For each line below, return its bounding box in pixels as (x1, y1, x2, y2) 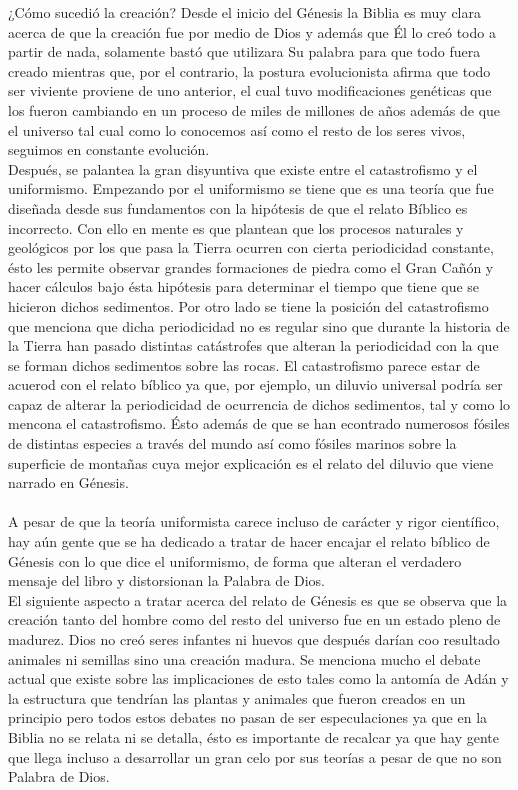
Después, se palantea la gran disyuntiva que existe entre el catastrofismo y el (8, 158, 478, 179)
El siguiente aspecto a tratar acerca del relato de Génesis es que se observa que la (8, 589, 508, 610)
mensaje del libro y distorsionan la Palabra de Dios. (8, 570, 326, 591)
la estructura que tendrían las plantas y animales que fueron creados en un (8, 687, 466, 708)
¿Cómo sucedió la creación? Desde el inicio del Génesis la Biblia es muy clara (8, 2, 481, 22)
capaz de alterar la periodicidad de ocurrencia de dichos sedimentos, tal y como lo (8, 393, 511, 414)
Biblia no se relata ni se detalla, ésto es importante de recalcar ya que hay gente (8, 726, 499, 747)
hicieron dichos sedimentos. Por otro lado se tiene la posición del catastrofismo (8, 295, 489, 316)
